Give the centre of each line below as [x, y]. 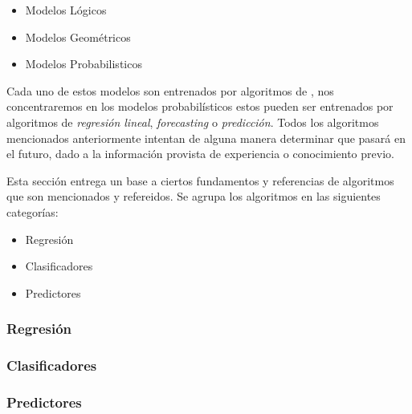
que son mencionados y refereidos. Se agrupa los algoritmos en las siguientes [194, 196]
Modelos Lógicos [66, 10]
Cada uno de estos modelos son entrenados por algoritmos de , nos [170, 90]
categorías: [33, 211]
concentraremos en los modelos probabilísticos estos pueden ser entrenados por [200, 106]
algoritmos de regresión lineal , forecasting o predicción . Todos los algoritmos [193, 122]
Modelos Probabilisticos [84, 64]
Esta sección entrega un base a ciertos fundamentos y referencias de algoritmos [200, 180]
